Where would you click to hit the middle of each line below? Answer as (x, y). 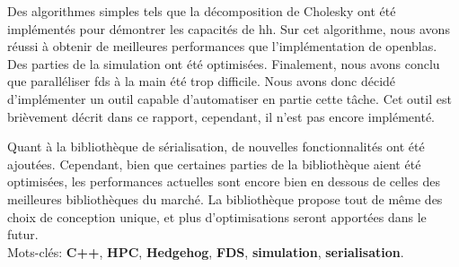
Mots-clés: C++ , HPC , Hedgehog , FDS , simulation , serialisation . (206, 251)
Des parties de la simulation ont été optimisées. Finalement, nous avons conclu (224, 63)
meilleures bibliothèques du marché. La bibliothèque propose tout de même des (225, 198)
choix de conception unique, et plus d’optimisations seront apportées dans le (217, 216)
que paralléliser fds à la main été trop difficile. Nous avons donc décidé (202, 81)
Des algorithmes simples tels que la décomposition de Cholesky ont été (202, 11)
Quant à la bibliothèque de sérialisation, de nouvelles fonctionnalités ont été (216, 146)
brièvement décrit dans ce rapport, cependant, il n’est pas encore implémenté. (221, 116)
